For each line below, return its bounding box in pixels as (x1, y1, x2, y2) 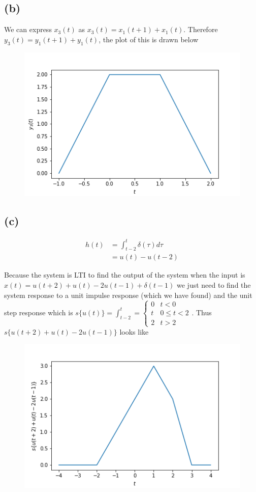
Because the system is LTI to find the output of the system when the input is (4, 269, 245, 280)
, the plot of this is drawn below (99, 34, 199, 44)
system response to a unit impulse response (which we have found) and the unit (4, 289, 252, 300)
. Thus (191, 307, 212, 317)
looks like (119, 326, 149, 337)
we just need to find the (177, 280, 251, 290)
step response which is (4, 307, 73, 317)
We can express (4, 24, 52, 35)
